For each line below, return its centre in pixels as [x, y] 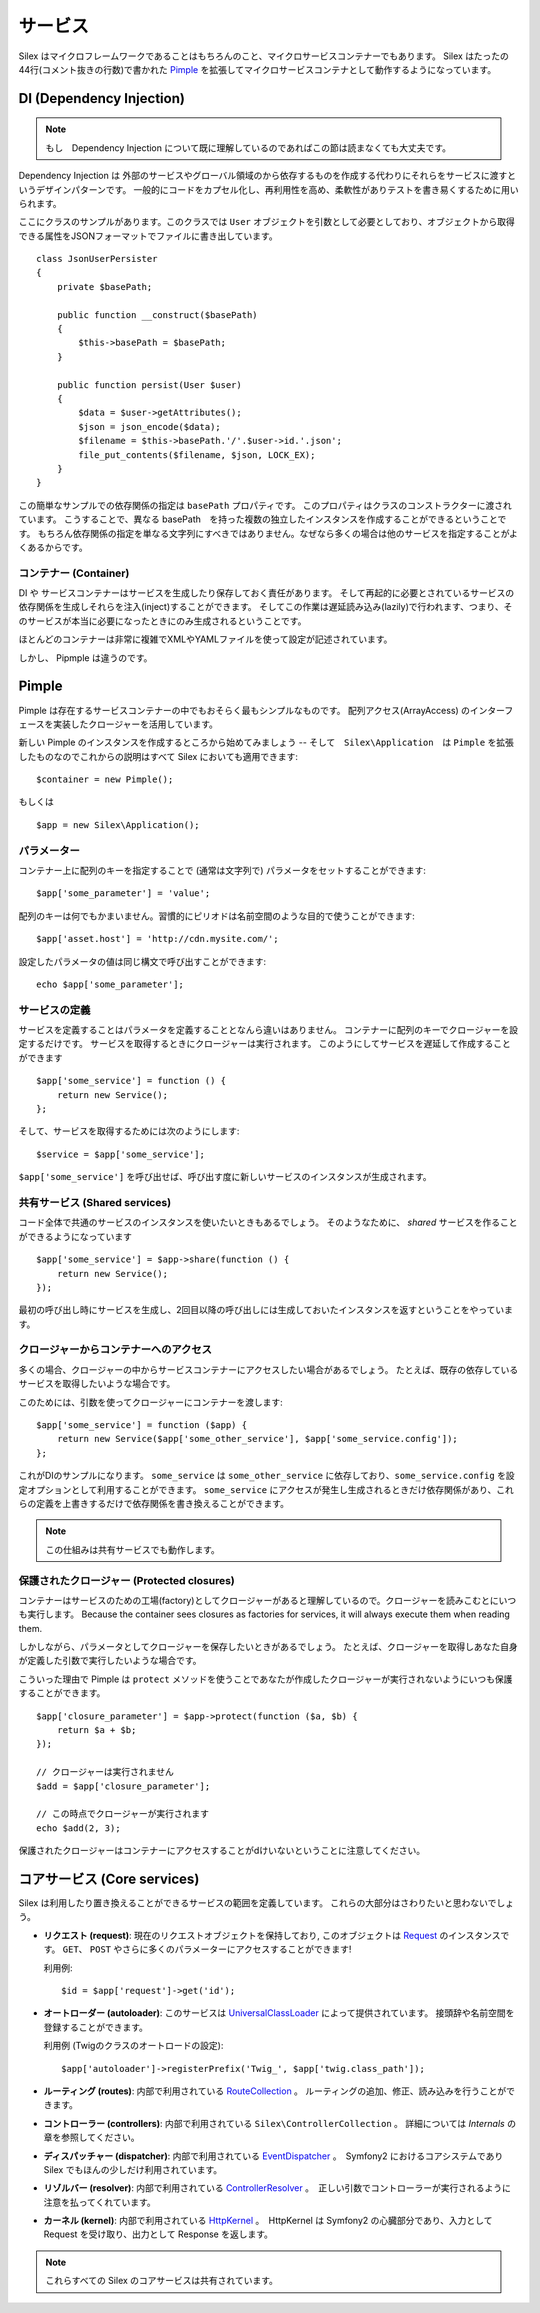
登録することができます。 [96, 2027]
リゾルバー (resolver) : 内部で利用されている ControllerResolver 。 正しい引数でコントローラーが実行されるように [277, 2188]
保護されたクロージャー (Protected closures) [126, 1580]
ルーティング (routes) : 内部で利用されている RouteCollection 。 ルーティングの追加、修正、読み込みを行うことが [275, 2091]
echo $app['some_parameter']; [110, 984]
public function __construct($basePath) [157, 314]
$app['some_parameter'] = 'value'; [123, 893]
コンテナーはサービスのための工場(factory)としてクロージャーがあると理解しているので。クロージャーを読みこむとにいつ [267, 1600]
